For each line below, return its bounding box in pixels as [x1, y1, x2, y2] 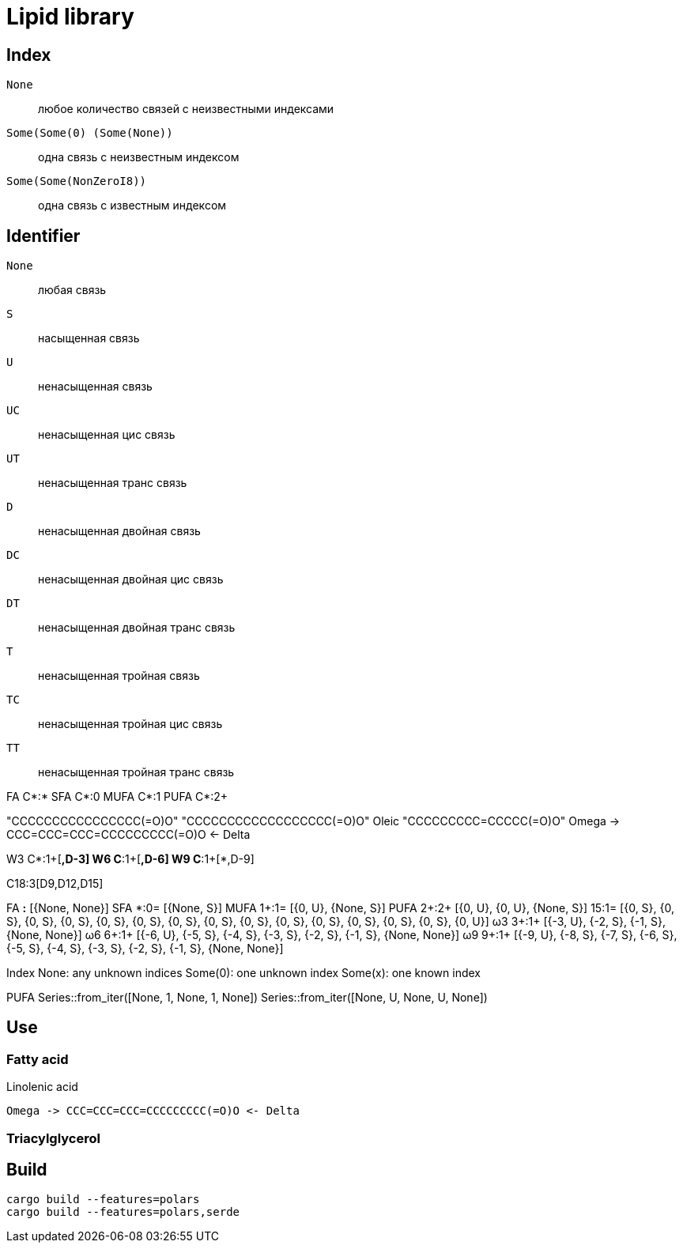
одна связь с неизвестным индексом [38, 150, 240, 164]
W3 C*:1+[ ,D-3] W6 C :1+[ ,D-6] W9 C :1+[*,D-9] [6, 852, 255, 866]
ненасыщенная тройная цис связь [38, 717, 223, 731]
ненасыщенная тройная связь [38, 669, 200, 683]
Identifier [6, 225, 81, 246]
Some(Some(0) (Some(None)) [6, 126, 173, 140]
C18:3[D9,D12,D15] [6, 877, 104, 891]
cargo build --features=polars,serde [6, 1206, 240, 1219]
